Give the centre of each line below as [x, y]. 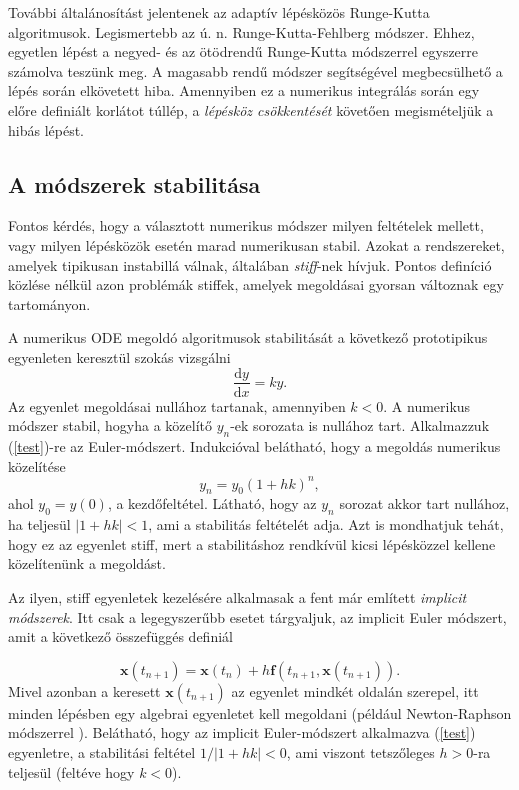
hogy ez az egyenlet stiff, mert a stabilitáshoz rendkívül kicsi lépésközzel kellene [252, 543]
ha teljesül [39, 524]
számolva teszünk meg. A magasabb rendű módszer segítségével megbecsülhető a [255, 70]
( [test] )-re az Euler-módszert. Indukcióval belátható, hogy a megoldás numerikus [254, 445]
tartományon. [49, 303]
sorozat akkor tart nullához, [424, 503]
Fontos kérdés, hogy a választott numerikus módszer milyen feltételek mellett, [246, 225]
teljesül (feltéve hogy [71, 771]
